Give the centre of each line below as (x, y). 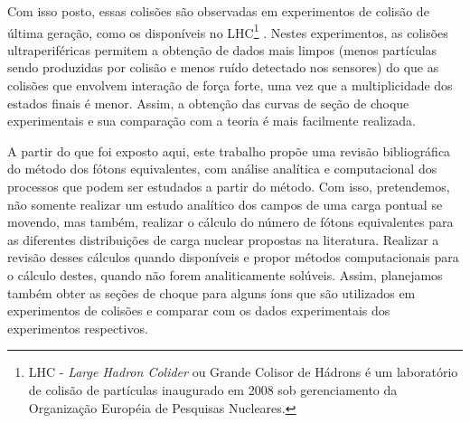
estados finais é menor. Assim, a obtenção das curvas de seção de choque (208, 103)
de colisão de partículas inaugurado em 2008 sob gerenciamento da (213, 389)
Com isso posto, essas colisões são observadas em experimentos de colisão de (218, 11)
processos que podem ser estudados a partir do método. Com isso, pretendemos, (229, 186)
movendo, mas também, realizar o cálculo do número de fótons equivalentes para (230, 222)
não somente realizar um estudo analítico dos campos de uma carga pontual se (225, 204)
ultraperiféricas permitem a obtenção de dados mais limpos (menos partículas (222, 49)
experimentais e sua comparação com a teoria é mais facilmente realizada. (211, 121)
